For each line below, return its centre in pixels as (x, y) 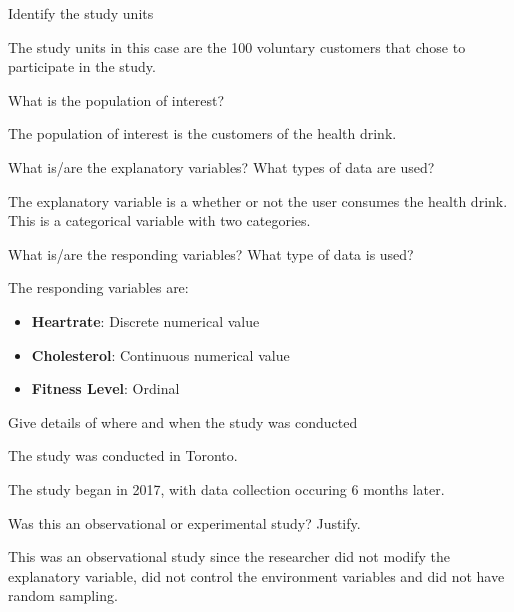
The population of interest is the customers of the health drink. (202, 133)
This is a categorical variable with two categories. (159, 220)
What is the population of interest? (116, 99)
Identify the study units (81, 13)
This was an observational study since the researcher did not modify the (229, 556)
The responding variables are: (98, 287)
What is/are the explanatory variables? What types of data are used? (221, 166)
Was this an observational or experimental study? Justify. (184, 522)
